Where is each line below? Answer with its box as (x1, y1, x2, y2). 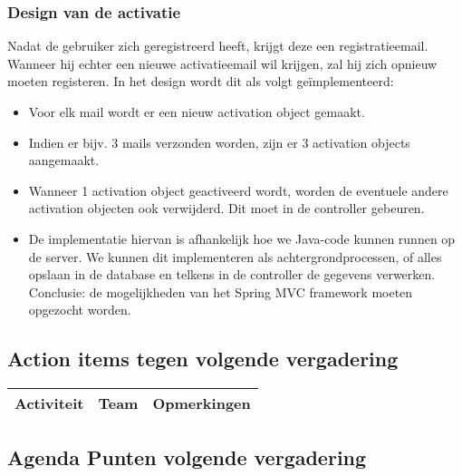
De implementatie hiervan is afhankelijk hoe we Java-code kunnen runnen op (28, 228, 456, 248)
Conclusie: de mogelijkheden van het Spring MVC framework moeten (28, 282, 413, 301)
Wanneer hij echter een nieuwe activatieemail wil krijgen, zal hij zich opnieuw (7, 53, 438, 73)
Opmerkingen (152, 393, 251, 414)
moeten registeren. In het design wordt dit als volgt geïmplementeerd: (7, 72, 394, 91)
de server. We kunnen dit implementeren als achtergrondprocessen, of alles (28, 247, 442, 266)
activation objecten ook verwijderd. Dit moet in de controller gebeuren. (28, 199, 425, 218)
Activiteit (14, 393, 84, 414)
